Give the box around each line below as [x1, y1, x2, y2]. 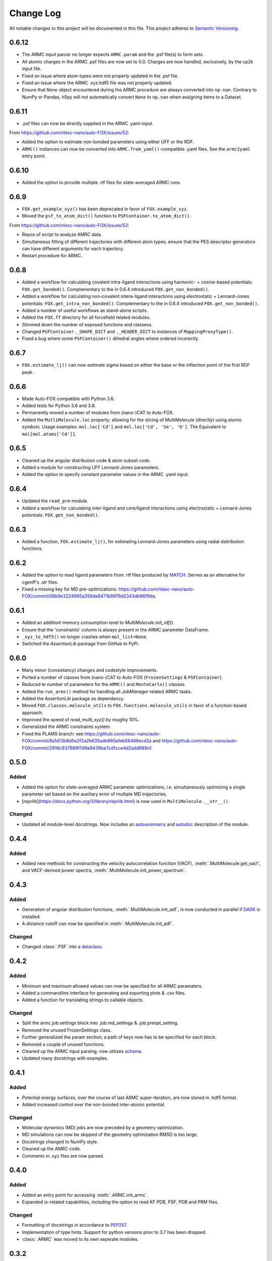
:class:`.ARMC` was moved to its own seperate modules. [22, 1236, 139, 1242]
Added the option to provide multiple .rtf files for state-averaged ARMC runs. [22, 180, 181, 186]
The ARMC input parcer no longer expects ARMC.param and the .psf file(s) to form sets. [22, 51, 204, 58]
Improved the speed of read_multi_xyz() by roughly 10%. [22, 717, 140, 723]
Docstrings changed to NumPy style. [22, 1138, 98, 1144]
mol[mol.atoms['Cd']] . [22, 431, 77, 437]
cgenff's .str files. [22, 579, 59, 585]
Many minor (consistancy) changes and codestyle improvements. [22, 667, 158, 673]
